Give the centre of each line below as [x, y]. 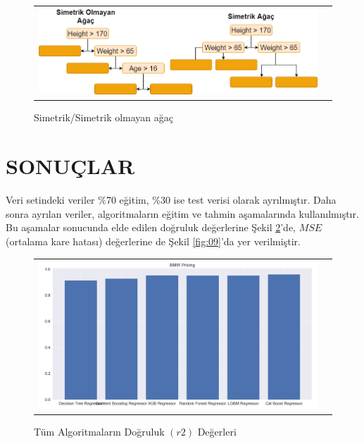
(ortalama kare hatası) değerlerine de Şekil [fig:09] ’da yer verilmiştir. [153, 241]
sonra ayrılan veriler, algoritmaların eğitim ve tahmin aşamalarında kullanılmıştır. [182, 213]
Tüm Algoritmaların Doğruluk [99, 431]
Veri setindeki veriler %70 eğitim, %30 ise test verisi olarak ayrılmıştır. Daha [171, 200]
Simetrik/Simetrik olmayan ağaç [104, 117]
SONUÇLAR [70, 166]
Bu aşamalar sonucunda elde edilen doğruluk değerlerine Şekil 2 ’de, [151, 227]
